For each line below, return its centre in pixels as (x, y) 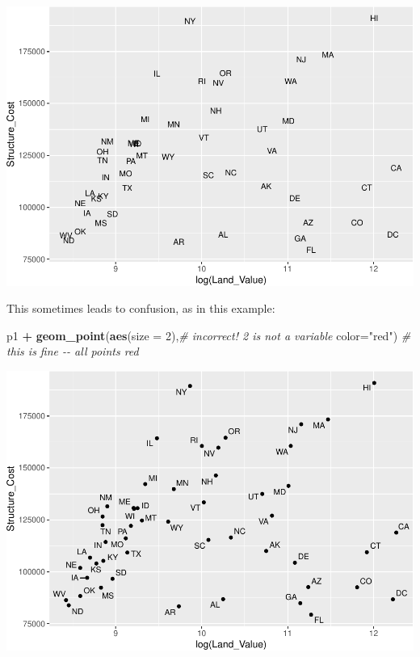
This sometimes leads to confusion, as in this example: (141, 308)
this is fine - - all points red (73, 351)
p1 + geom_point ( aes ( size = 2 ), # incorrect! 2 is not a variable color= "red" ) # (209, 335)
